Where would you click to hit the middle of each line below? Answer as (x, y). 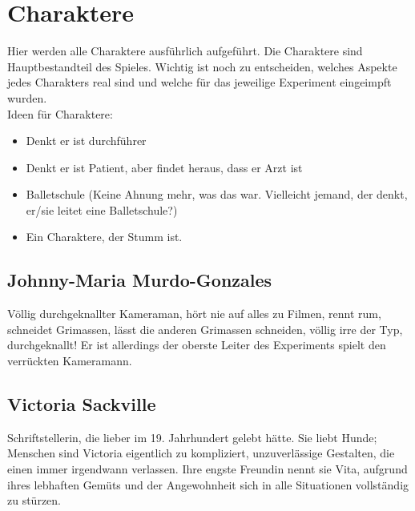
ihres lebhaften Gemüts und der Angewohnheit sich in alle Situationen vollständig (208, 484)
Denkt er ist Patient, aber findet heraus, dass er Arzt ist (164, 167)
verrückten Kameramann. (70, 361)
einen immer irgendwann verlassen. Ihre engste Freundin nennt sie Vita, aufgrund (207, 469)
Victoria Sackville (82, 404)
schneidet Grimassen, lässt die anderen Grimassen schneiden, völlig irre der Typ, (205, 329)
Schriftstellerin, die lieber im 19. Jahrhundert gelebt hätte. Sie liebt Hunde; (192, 437)
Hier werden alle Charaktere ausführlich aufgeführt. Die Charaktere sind (185, 51)
